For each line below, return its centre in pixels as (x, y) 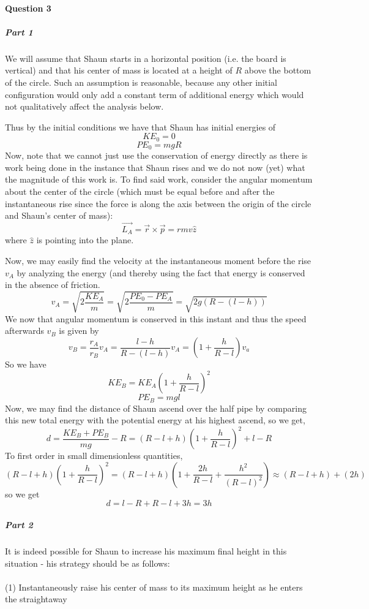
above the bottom (278, 70)
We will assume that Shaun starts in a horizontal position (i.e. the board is (146, 58)
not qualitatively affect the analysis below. (84, 106)
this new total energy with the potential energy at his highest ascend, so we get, (155, 420)
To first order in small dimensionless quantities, (94, 456)
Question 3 (28, 8)
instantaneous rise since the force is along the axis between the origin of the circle (158, 203)
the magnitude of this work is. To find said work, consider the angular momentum (159, 179)
